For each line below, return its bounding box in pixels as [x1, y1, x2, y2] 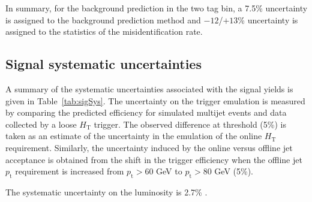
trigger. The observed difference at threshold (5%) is [94, 117, 286, 130]
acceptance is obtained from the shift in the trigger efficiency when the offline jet [5, 153, 302, 165]
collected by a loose [5, 117, 77, 130]
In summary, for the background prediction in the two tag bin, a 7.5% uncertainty [5, 2, 308, 14]
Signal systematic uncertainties [5, 55, 202, 73]
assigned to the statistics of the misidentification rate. [5, 25, 203, 38]
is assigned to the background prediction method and [5, 13, 201, 26]
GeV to [156, 165, 182, 177]
